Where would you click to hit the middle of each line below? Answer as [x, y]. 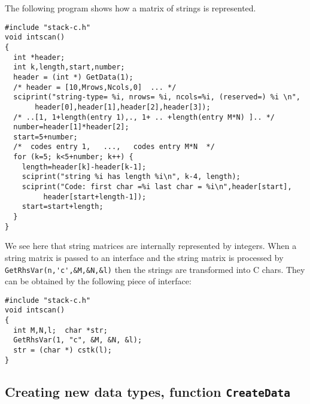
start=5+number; [45, 137]
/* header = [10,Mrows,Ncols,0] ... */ [95, 87]
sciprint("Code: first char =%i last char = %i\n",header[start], [157, 187]
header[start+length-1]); [95, 197]
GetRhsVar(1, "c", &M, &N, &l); [78, 340]
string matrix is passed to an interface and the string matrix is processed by [144, 257]
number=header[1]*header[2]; [71, 127]
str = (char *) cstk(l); [63, 350]
